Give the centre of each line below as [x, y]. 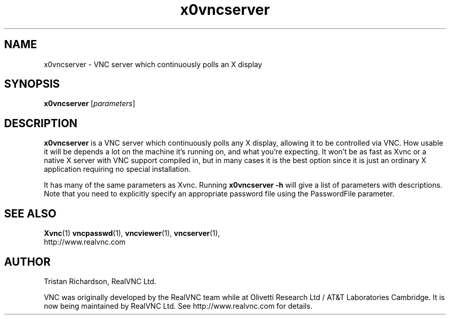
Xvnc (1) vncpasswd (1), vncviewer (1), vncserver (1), [132, 233]
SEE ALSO [30, 213]
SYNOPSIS [32, 84]
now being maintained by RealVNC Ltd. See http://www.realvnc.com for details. [178, 306]
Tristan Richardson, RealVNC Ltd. [100, 281]
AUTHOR [27, 262]
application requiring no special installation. [117, 169]
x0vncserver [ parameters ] [90, 104]
